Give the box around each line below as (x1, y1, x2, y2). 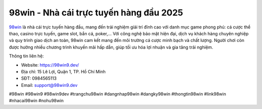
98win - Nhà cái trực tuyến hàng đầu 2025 (9, 7, 183, 18)
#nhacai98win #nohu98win (9, 98, 64, 104)
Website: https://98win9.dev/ (21, 62, 80, 68)
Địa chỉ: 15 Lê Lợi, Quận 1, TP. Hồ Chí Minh (21, 68, 106, 74)
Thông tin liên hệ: (9, 53, 44, 59)
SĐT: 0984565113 (21, 75, 57, 82)
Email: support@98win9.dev (21, 82, 78, 88)
